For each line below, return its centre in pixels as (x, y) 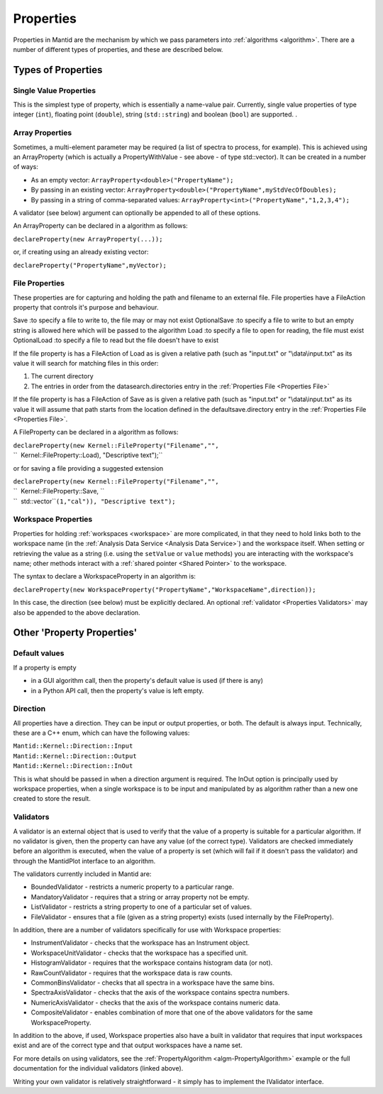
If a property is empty (45, 667)
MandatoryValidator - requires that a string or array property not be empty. (140, 897)
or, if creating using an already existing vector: (81, 252)
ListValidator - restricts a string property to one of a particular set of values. (141, 907)
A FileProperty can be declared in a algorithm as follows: (96, 432)
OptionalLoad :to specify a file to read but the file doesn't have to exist (116, 340)
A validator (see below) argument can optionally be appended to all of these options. (137, 212)
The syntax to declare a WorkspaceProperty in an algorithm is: (105, 576)
